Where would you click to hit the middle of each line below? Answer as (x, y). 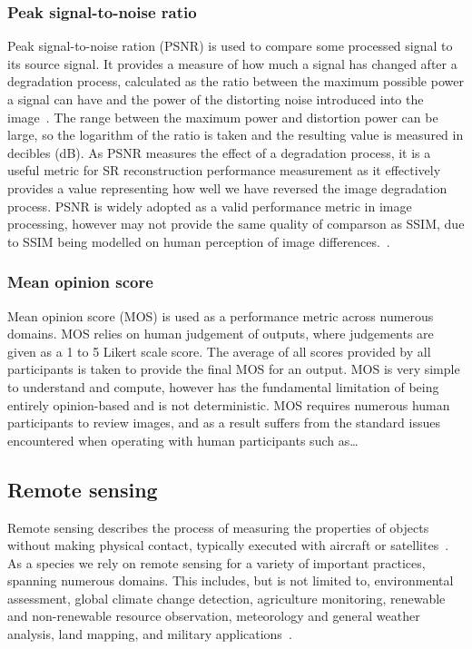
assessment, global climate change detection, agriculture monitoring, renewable (226, 598)
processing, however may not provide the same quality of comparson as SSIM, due (236, 224)
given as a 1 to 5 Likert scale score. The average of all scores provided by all (219, 351)
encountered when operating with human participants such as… (183, 440)
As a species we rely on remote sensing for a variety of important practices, (216, 562)
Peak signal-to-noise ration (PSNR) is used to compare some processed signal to (230, 46)
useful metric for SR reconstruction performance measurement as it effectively (224, 170)
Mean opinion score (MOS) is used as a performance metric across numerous (221, 315)
